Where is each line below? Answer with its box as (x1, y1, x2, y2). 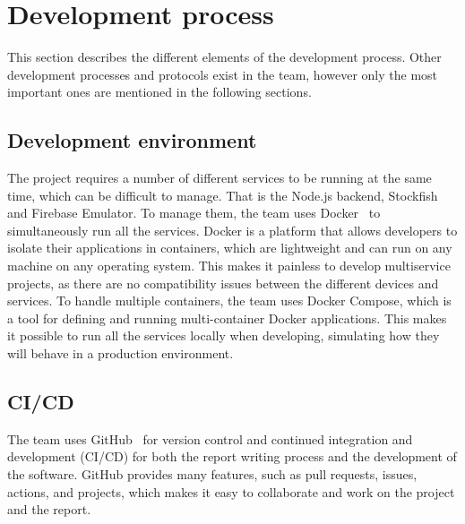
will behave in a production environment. (7, 344, 234, 363)
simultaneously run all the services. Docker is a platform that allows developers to (7, 220, 458, 239)
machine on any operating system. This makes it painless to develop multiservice (7, 256, 451, 275)
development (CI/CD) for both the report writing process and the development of (7, 447, 457, 466)
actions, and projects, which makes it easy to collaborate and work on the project (7, 482, 455, 501)
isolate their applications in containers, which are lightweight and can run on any (7, 238, 452, 257)
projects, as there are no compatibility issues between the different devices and (7, 273, 439, 292)
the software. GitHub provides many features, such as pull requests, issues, (7, 465, 418, 484)
